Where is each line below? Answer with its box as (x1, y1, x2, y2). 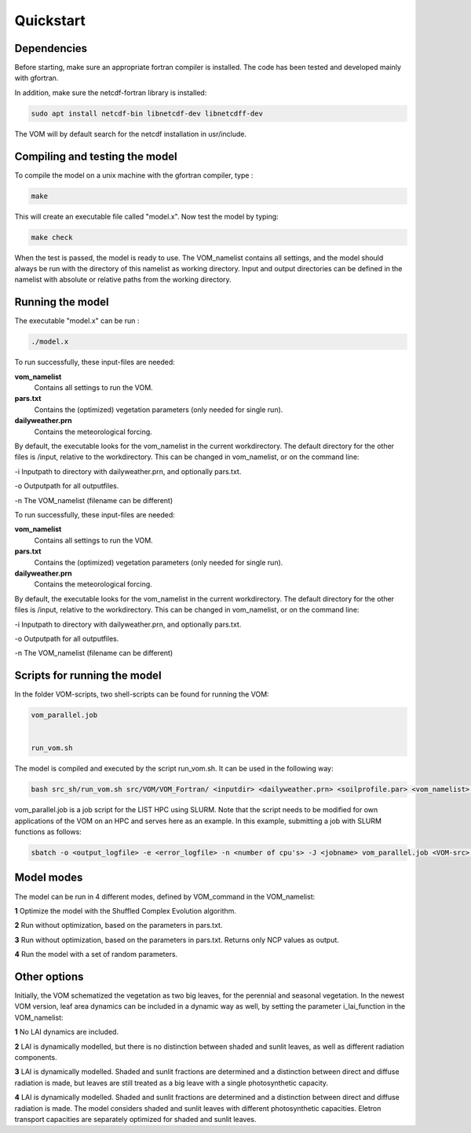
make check (31, 233, 73, 241)
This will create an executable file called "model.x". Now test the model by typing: (14, 212, 279, 221)
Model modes (14, 871, 83, 885)
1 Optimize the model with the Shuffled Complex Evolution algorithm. (14, 906, 237, 915)
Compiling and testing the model (14, 149, 177, 163)
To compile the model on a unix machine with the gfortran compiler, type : (14, 170, 254, 180)
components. (14, 1053, 58, 1061)
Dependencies (14, 42, 88, 55)
